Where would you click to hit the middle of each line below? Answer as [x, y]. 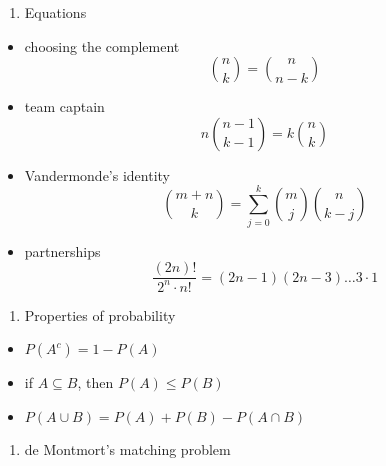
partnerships [62, 250]
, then [95, 382]
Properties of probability [100, 314]
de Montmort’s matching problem [127, 448]
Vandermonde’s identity [97, 174]
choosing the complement [102, 45]
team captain [64, 106]
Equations [55, 12]
